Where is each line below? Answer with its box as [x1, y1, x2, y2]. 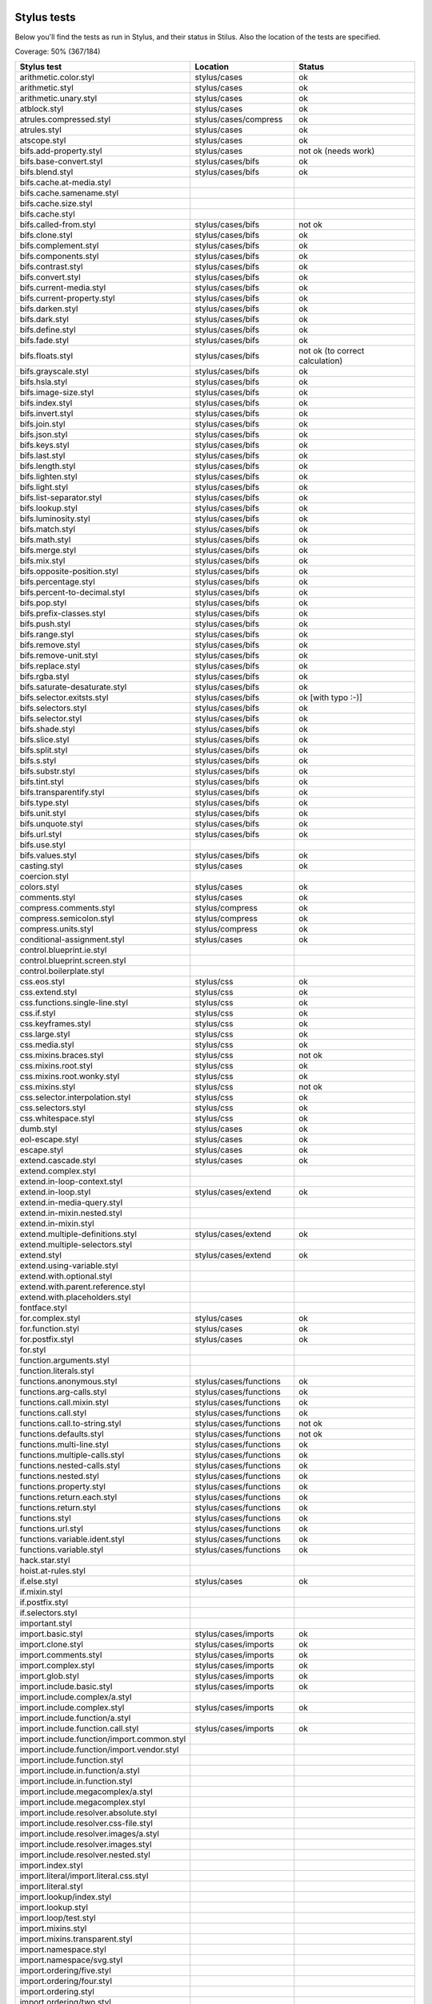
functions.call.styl [19, 1408, 87, 1419]
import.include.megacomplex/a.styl [19, 1786, 154, 1797]
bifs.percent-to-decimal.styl [19, 587, 126, 598]
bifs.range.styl [19, 629, 74, 640]
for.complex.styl [19, 1313, 81, 1324]
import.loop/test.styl [19, 1913, 96, 1924]
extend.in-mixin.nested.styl [19, 1207, 123, 1218]
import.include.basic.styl [19, 1681, 113, 1692]
